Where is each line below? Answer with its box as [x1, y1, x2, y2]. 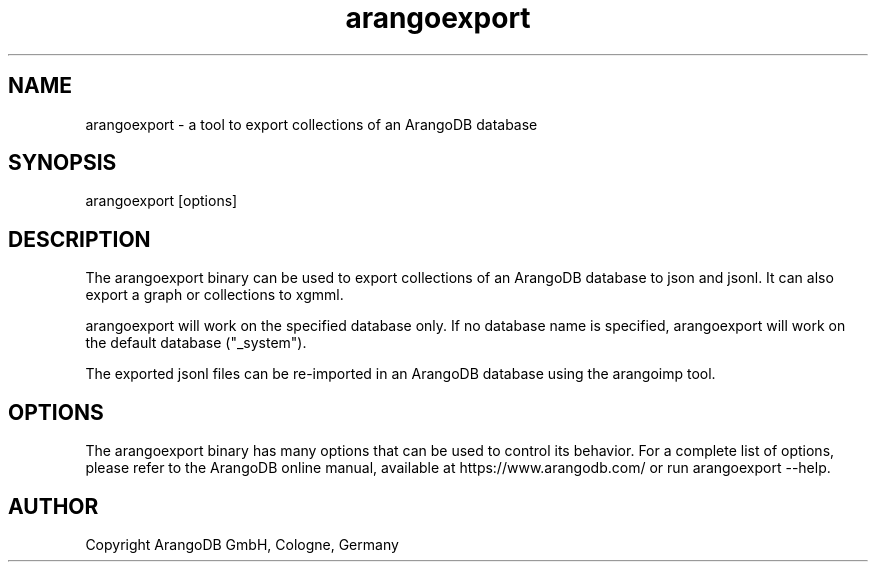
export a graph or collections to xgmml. [85, 286, 344, 304]
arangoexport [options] [85, 192, 238, 210]
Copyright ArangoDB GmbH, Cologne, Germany [85, 535, 399, 553]
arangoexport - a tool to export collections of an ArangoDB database [85, 115, 538, 133]
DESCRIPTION [8, 226, 151, 252]
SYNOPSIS [8, 150, 117, 176]
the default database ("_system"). [85, 334, 307, 352]
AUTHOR [8, 493, 99, 519]
